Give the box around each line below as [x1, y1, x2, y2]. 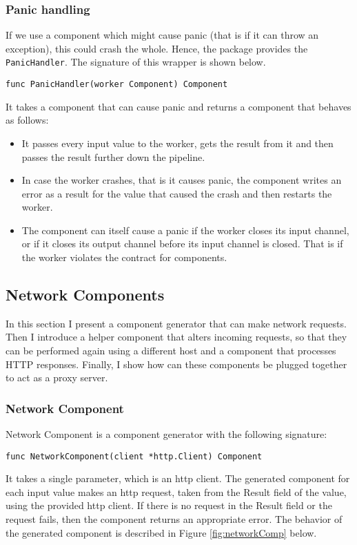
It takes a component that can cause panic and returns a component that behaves [6, 99, 351, 113]
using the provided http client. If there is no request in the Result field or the [6, 498, 332, 513]
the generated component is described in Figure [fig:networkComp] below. [6, 525, 317, 539]
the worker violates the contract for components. [21, 250, 227, 265]
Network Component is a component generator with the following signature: [6, 427, 327, 441]
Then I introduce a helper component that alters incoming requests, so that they [6, 329, 347, 344]
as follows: [6, 113, 49, 127]
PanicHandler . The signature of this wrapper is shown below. [6, 55, 266, 69]
